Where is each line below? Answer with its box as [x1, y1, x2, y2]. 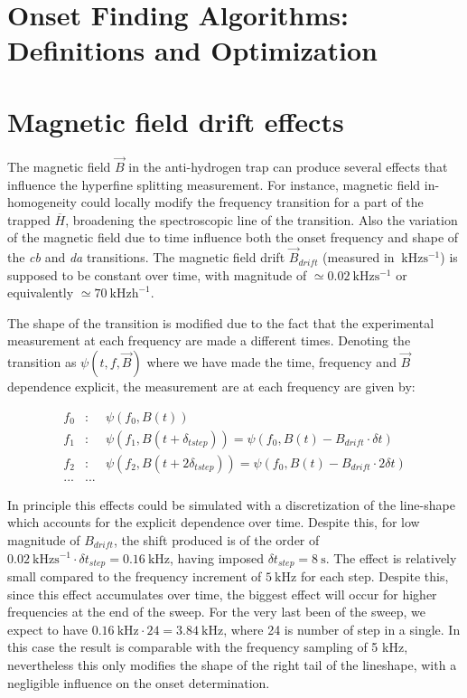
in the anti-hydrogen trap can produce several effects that [128, 156, 448, 175]
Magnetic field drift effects [7, 102, 344, 139]
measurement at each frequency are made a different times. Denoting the [7, 331, 411, 350]
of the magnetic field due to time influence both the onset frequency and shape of [7, 228, 459, 247]
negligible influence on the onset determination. [7, 673, 270, 692]
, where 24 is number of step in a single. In [223, 619, 461, 638]
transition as [7, 353, 77, 372]
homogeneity [7, 193, 77, 212]
